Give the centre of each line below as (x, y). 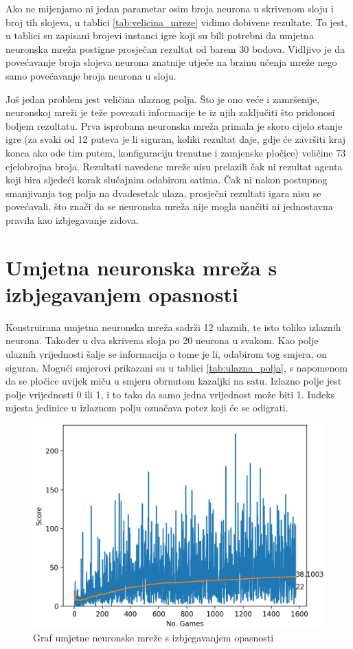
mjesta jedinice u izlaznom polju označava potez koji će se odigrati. (147, 408)
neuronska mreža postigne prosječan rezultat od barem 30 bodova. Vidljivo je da (175, 48)
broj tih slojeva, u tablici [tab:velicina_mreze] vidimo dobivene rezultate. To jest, (176, 22)
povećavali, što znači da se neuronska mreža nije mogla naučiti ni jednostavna (169, 206)
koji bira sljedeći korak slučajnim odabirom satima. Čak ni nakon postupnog (167, 180)
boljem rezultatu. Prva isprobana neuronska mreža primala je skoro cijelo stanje (174, 125)
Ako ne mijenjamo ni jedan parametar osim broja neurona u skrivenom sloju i (170, 8)
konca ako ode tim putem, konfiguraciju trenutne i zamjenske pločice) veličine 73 (176, 152)
